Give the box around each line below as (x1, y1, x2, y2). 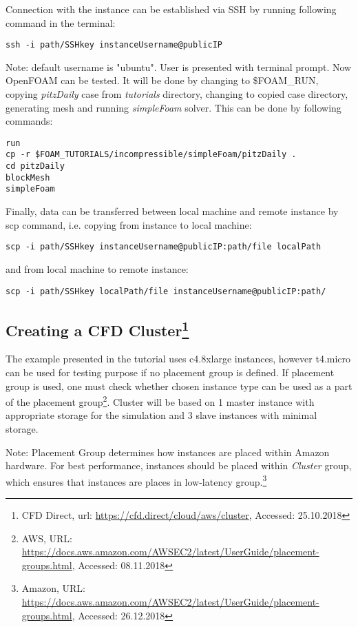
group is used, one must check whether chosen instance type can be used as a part (6, 378, 352, 393)
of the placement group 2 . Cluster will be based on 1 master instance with (6, 393, 315, 409)
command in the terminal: (6, 15, 116, 30)
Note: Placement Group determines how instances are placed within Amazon (6, 444, 330, 459)
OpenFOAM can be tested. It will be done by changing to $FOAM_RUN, (6, 73, 319, 88)
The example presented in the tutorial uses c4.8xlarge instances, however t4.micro (6, 351, 351, 366)
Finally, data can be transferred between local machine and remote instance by (6, 204, 339, 218)
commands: (6, 114, 53, 128)
